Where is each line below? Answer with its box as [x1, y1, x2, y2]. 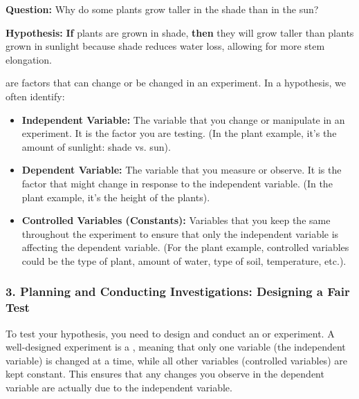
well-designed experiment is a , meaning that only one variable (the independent [6, 340, 346, 354]
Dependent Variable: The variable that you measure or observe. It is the [21, 163, 342, 177]
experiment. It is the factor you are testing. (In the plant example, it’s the [21, 126, 337, 140]
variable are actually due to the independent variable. [6, 380, 232, 395]
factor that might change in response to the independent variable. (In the [21, 176, 333, 190]
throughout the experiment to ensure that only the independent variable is [21, 226, 339, 241]
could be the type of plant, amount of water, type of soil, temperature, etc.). [21, 253, 347, 268]
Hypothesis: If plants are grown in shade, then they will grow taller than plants [6, 25, 354, 39]
